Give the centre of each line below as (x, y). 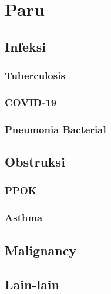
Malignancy (41, 250)
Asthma (24, 217)
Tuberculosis (35, 75)
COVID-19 (31, 102)
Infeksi (25, 46)
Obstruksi (35, 162)
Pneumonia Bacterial (55, 129)
